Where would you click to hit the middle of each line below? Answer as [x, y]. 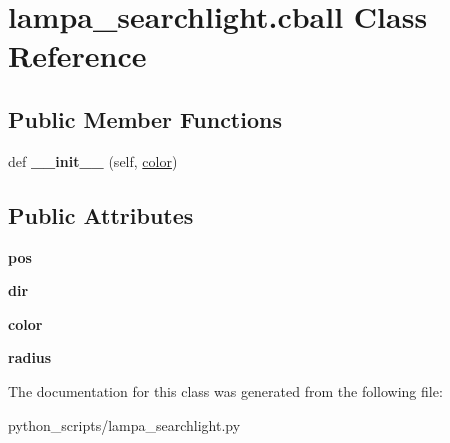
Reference [77, 55]
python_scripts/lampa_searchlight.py [124, 424]
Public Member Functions [145, 118]
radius [30, 357]
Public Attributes [101, 214]
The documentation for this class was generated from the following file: [225, 390]
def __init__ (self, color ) [93, 160]
